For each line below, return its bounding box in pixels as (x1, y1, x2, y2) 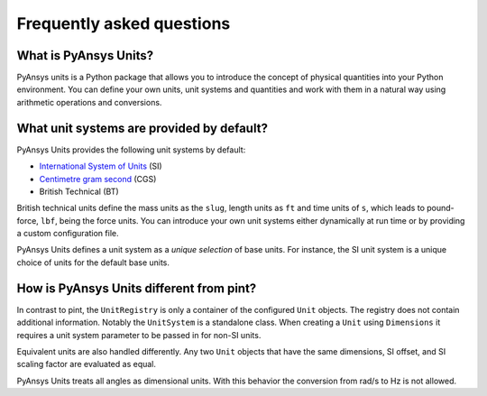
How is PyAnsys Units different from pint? (16, 281, 257, 296)
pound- (427, 203, 455, 214)
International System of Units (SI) (39, 161, 162, 171)
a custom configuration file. (16, 228, 119, 239)
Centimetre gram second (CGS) (39, 173, 157, 184)
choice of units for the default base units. (16, 257, 170, 268)
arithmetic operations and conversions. (16, 97, 162, 107)
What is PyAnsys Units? (16, 48, 154, 63)
